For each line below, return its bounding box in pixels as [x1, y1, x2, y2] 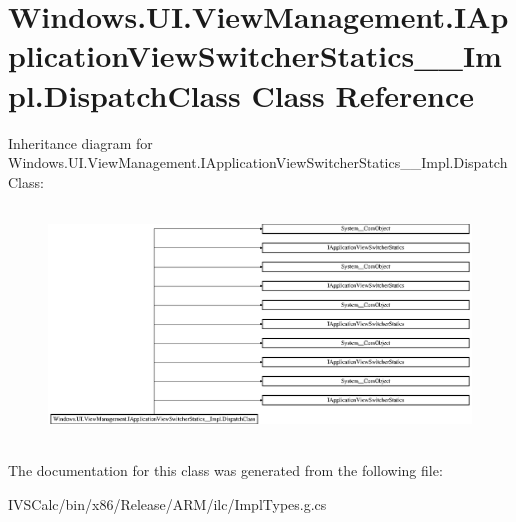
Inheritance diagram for [8, 132, 153, 153]
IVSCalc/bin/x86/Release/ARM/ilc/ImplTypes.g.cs [8, 493, 327, 514]
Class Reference [251, 74, 474, 115]
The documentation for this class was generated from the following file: [8, 459, 443, 480]
